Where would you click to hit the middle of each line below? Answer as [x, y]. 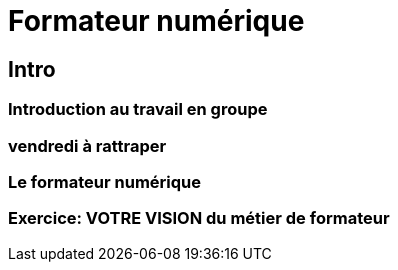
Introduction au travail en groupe [138, 109]
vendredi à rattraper [87, 145]
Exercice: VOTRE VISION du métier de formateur [199, 218]
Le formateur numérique [105, 181]
